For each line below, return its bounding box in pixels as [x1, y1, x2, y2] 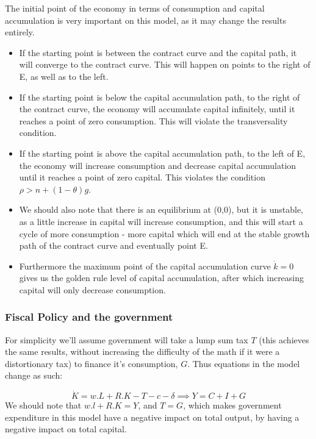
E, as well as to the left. [19, 70, 109, 82]
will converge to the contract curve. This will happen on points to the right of [19, 58, 311, 71]
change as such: [5, 369, 63, 382]
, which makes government [183, 399, 282, 412]
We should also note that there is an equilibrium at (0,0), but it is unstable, [19, 203, 304, 216]
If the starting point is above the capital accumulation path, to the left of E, [19, 146, 306, 159]
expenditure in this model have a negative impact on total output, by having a [5, 410, 300, 423]
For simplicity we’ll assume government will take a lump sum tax [5, 333, 248, 346]
